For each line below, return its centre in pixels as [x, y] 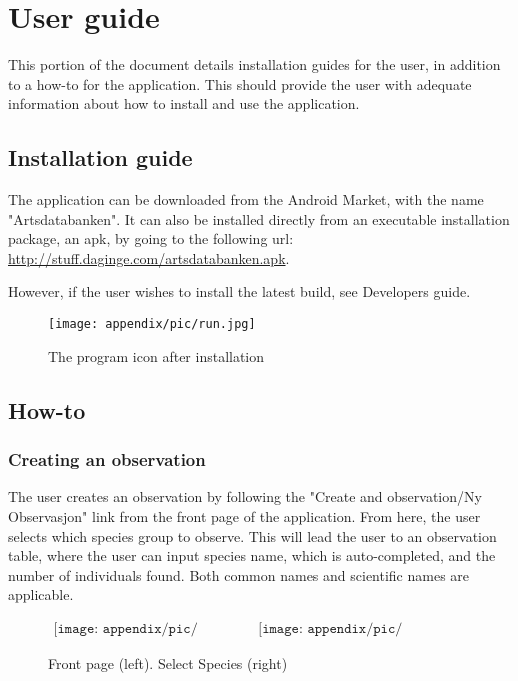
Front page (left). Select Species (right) [168, 662]
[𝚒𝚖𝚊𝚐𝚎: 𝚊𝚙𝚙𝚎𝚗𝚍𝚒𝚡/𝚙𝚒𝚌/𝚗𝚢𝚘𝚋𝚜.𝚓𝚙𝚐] [125, 628]
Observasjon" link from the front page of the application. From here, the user [244, 515]
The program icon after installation [156, 355]
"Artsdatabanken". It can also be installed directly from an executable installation [259, 218]
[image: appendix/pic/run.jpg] [152, 324]
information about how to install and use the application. [184, 103]
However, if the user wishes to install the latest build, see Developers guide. [239, 291]
